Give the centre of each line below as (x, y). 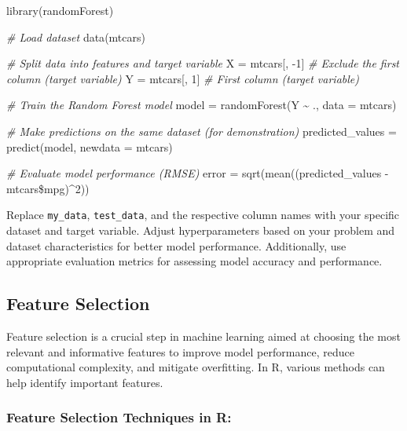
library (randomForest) (60, 10)
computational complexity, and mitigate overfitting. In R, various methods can (196, 367)
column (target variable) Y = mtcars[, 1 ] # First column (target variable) (183, 78)
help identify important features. (85, 382)
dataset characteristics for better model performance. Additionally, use (176, 245)
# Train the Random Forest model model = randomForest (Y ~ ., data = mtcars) (202, 105)
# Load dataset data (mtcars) (76, 37)
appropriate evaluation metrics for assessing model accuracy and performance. (194, 261)
